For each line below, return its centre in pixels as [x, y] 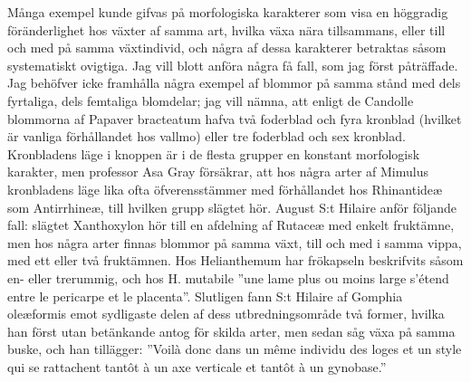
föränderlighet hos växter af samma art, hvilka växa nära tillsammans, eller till [226, 29]
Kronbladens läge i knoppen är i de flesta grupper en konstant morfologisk [214, 153]
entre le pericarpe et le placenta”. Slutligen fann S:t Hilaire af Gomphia [205, 296]
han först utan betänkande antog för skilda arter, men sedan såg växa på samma [231, 331]
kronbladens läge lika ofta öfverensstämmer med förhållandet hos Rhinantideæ [225, 189]
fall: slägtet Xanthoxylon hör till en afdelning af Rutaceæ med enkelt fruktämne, [231, 225]
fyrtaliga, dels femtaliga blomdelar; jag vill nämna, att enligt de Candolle [211, 100]
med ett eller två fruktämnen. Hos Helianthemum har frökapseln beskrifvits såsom [235, 260]
